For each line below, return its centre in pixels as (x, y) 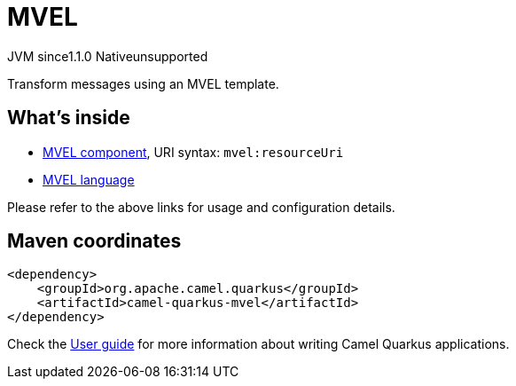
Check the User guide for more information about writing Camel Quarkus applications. (258, 344)
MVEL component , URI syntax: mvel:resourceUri (193, 152)
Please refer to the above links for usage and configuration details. (201, 207)
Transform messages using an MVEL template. (143, 83)
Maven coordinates (94, 241)
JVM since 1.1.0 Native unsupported (108, 56)
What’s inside (69, 118)
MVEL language (89, 179)
